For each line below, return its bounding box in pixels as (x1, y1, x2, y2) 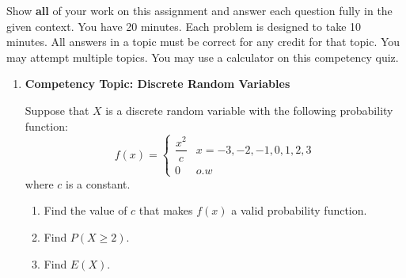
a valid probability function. (231, 202, 367, 219)
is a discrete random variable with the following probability (105, 101, 393, 118)
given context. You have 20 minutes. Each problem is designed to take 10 (6, 17, 362, 34)
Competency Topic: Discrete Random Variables (25, 75, 290, 92)
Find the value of (44, 202, 127, 219)
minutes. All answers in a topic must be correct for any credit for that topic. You (6, 33, 400, 50)
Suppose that (25, 101, 89, 118)
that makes (138, 202, 193, 219)
